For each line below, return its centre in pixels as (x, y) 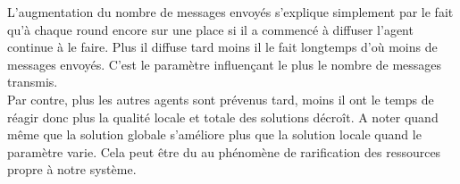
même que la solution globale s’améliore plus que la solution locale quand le (214, 134)
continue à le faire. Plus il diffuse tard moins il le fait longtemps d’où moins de (222, 47)
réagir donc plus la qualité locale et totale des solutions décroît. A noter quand (223, 117)
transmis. (33, 82)
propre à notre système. (72, 169)
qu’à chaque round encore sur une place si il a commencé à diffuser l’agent (210, 29)
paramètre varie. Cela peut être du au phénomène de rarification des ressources (224, 151)
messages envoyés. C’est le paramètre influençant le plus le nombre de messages (225, 64)
